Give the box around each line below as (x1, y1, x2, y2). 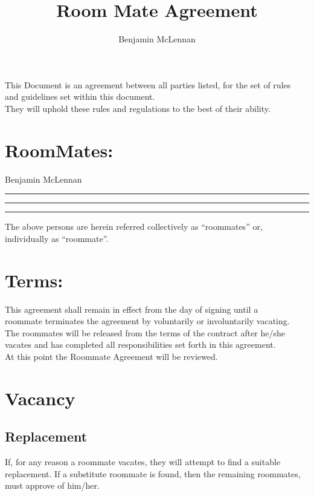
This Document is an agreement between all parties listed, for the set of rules (5, 78, 291, 91)
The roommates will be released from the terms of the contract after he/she (5, 326, 286, 339)
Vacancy (5, 385, 75, 410)
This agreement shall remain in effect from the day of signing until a (5, 302, 258, 315)
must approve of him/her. (5, 479, 100, 492)
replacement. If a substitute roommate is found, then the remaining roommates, (5, 467, 301, 480)
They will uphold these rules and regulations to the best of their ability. (5, 102, 271, 114)
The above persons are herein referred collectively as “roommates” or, (5, 220, 263, 233)
